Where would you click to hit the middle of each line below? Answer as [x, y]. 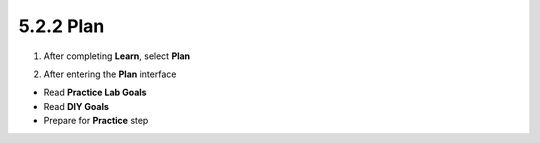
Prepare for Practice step [96, 121]
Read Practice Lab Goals [95, 92]
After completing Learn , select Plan [117, 56]
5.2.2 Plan [61, 26]
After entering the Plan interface [110, 74]
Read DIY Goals [76, 106]
